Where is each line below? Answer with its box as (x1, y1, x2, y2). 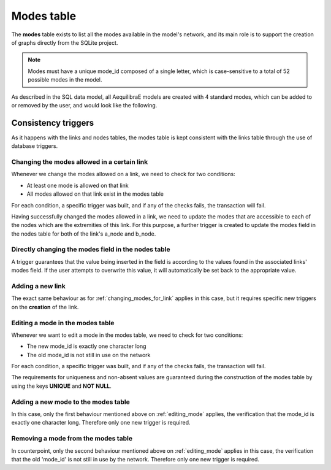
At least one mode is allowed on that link (26, 182, 129, 189)
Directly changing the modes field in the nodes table (11, 245, 170, 254)
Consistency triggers (11, 117, 94, 128)
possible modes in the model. (28, 76, 102, 83)
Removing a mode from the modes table (11, 434, 133, 443)
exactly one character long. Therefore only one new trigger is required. (11, 419, 191, 426)
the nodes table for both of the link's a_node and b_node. (11, 230, 156, 237)
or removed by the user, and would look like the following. (11, 101, 158, 109)
